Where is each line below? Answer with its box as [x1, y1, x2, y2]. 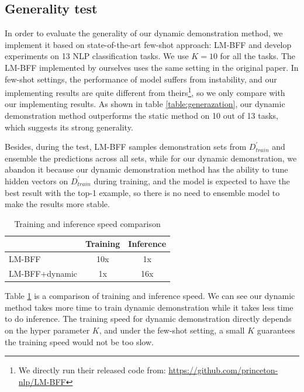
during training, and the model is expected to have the [94, 174, 290, 187]
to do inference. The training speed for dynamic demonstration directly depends [5, 312, 292, 325]
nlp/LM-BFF [18, 375, 66, 387]
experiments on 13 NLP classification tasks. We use [5, 50, 189, 62]
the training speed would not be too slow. [5, 335, 154, 348]
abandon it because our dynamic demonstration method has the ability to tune [5, 163, 288, 176]
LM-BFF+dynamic [9, 267, 78, 280]
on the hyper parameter [5, 324, 90, 336]
